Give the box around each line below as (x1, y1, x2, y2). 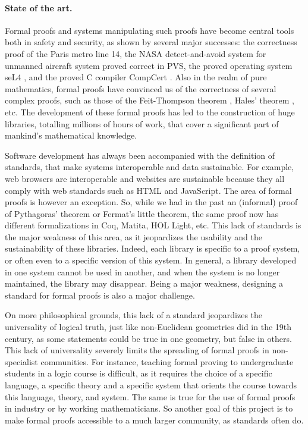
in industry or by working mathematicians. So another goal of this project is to (5, 402, 293, 415)
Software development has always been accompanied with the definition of (5, 149, 275, 161)
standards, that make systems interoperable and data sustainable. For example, (5, 161, 294, 173)
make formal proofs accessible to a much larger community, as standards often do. (5, 413, 304, 426)
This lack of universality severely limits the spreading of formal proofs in (5, 344, 269, 356)
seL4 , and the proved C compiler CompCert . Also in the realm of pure (5, 71, 267, 83)
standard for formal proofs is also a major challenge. (5, 288, 195, 301)
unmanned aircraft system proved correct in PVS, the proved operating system (5, 59, 293, 71)
